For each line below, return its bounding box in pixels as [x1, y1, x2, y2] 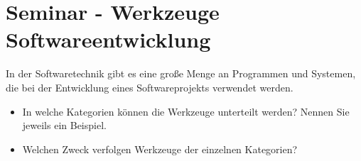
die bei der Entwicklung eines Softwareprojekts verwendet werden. [6, 79, 293, 94]
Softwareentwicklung [6, 25, 211, 54]
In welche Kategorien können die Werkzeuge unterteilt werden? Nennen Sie [22, 104, 350, 118]
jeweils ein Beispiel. [22, 118, 107, 133]
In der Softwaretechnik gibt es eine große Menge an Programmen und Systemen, [6, 66, 356, 81]
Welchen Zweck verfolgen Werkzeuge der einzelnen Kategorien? [22, 141, 298, 156]
